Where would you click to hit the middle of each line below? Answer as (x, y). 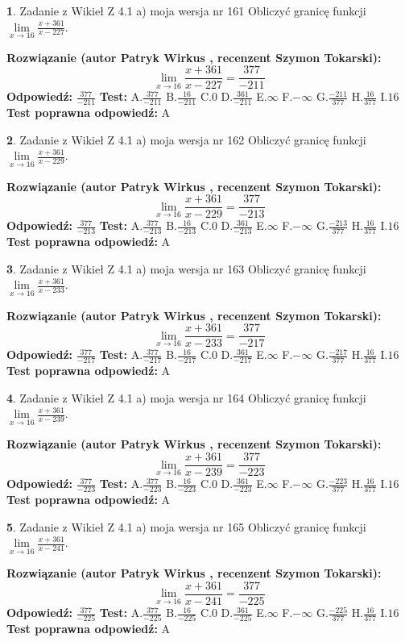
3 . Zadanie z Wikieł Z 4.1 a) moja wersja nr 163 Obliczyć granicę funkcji (186, 268)
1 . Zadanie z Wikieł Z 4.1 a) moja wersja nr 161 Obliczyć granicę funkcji (186, 10)
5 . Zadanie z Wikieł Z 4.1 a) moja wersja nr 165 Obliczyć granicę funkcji (186, 526)
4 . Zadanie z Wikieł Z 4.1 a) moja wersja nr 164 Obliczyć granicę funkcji (186, 397)
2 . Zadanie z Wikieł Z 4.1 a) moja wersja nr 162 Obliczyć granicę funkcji (186, 139)
